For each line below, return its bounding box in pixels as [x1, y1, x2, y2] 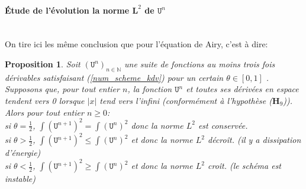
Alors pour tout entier [5, 106, 84, 118]
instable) [5, 172, 36, 185]
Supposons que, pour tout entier [5, 83, 120, 95]
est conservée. [198, 119, 248, 131]
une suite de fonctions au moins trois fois [124, 57, 275, 70]
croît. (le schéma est [208, 159, 282, 172]
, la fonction [127, 83, 172, 95]
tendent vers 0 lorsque [5, 94, 85, 106]
